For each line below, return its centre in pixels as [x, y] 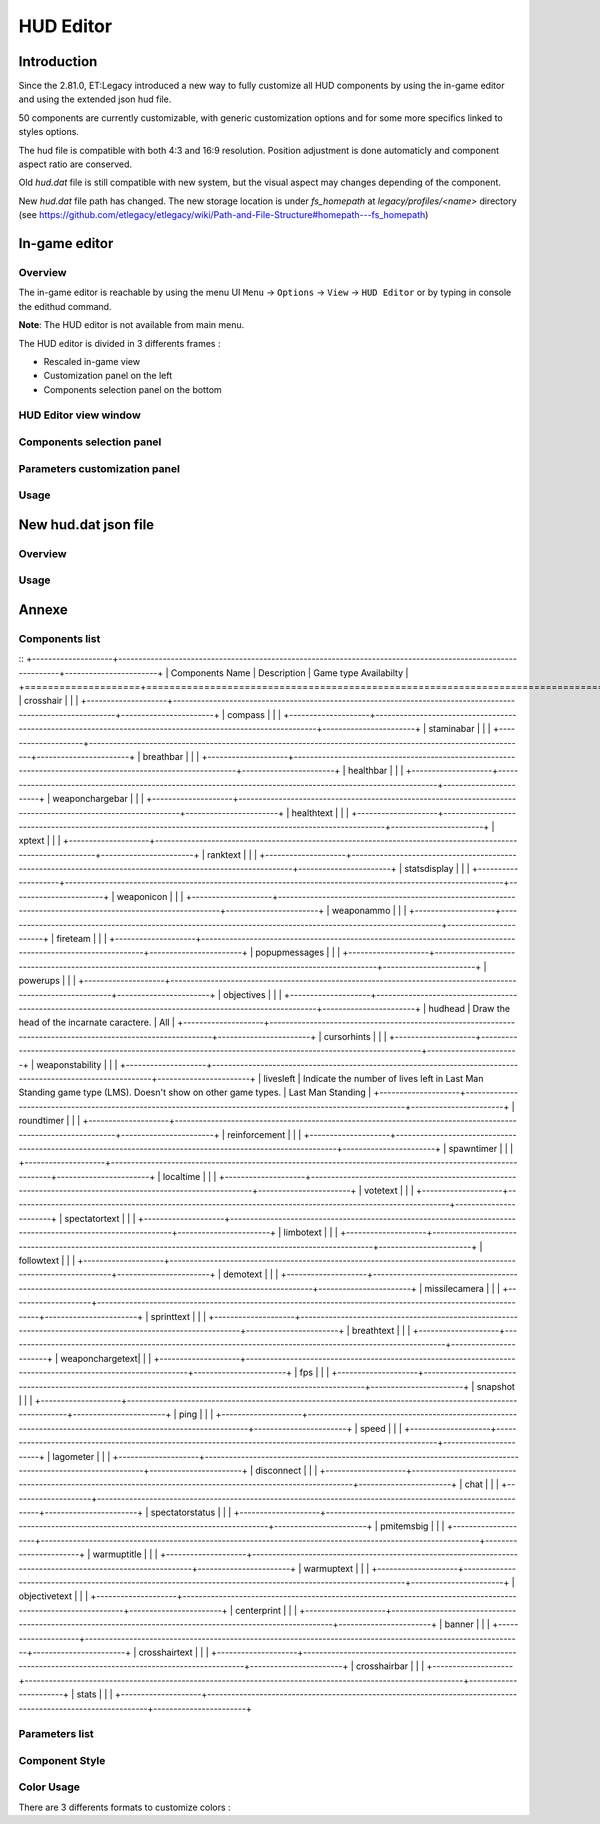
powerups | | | [47, 981]
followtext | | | [47, 1261]
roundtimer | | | [49, 1121]
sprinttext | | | [178, 1316]
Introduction [58, 61]
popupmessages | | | [298, 952]
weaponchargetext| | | [106, 1358]
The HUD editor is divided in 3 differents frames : [119, 343]
